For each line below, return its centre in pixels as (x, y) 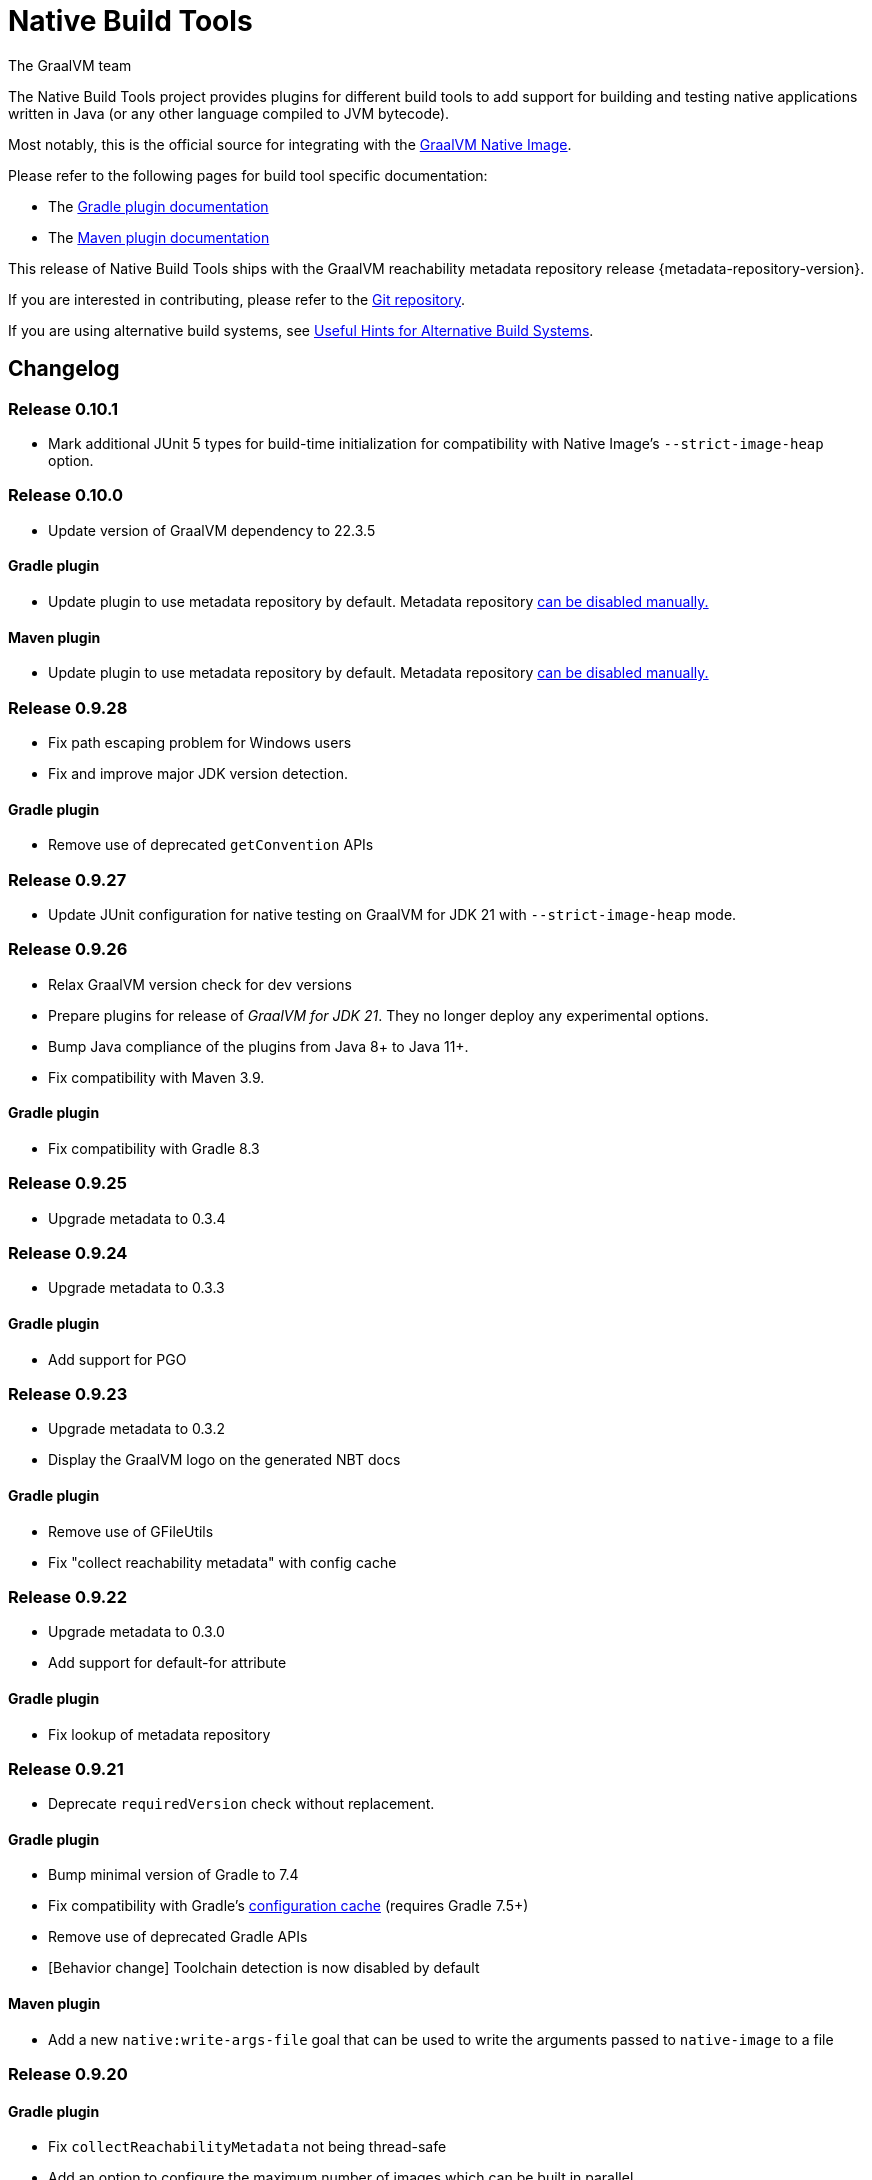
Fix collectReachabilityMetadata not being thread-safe (247, 2147)
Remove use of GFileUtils (131, 1531)
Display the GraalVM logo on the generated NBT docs (224, 1460)
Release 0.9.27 (67, 879)
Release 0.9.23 (68, 1393)
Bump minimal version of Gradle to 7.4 (173, 1875)
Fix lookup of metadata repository (159, 1734)
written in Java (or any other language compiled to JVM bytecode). (229, 113)
